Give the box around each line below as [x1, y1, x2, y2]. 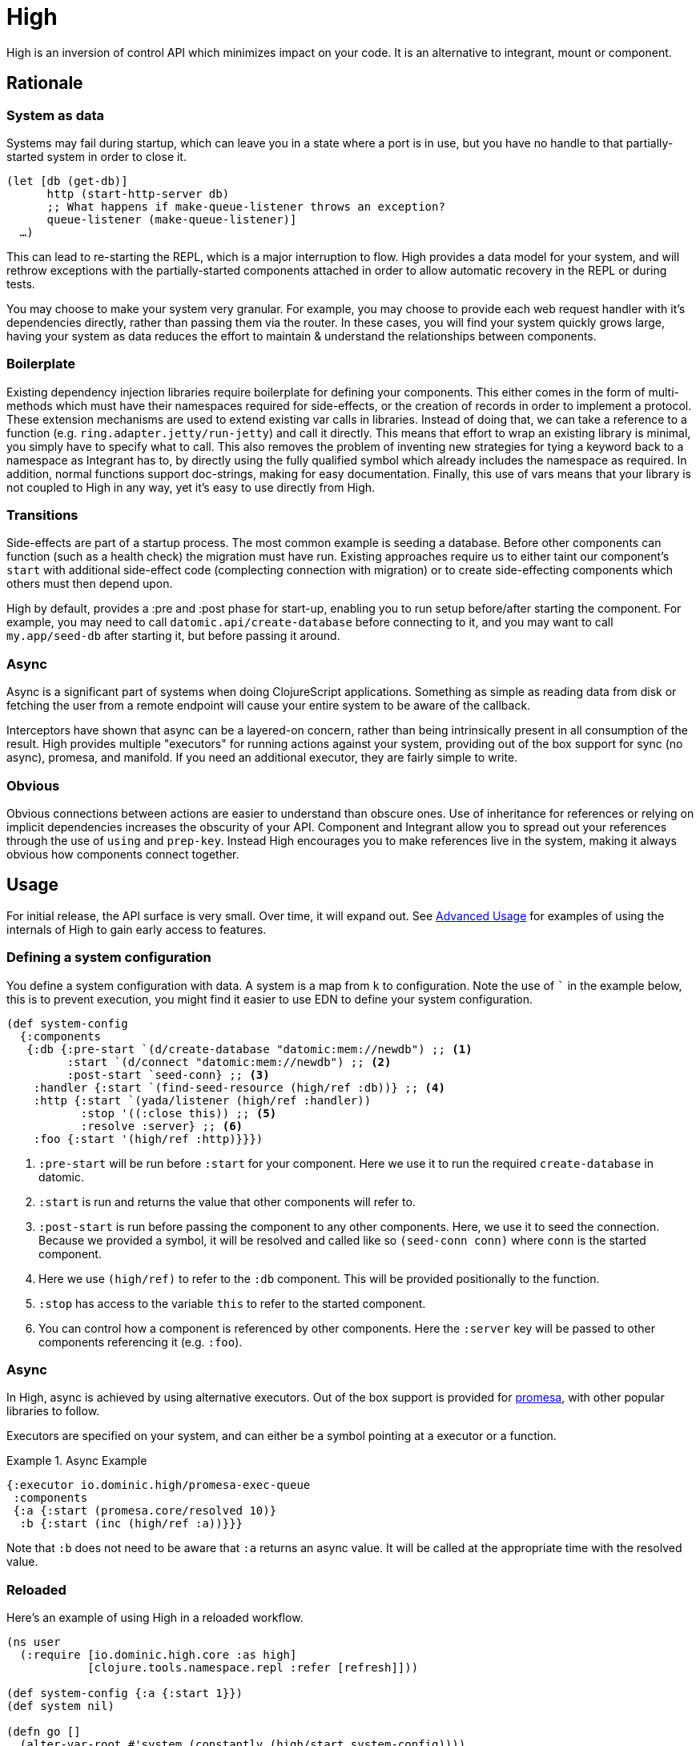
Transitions [6, 507, 78, 524]
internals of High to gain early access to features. [6, 922, 267, 936]
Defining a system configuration [6, 949, 211, 966]
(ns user [6, 1635, 61, 1649]
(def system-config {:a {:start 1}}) [6, 1687, 243, 1700]
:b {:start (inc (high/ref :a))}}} [19, 1517, 243, 1531]
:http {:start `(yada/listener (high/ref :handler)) [33, 1093, 372, 1107]
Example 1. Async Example [6, 1454, 147, 1468]
